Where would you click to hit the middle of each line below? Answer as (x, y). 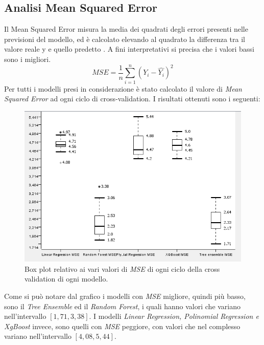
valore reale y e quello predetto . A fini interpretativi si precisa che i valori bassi (129, 49)
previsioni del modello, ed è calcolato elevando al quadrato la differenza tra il (125, 39)
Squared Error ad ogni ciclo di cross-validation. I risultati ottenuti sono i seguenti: (132, 99)
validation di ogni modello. (66, 279)
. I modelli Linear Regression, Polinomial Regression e (174, 316)
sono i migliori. (28, 59)
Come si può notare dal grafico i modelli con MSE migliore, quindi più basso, (125, 296)
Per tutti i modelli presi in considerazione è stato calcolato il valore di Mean (123, 88)
